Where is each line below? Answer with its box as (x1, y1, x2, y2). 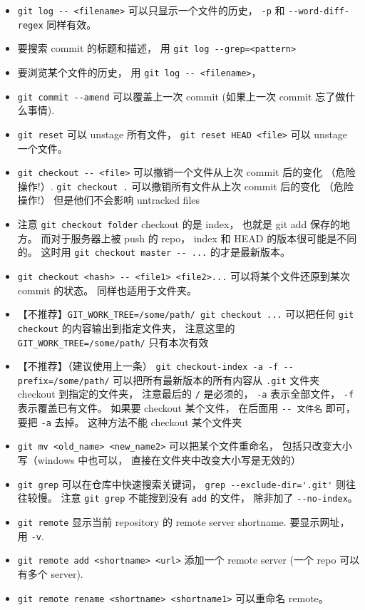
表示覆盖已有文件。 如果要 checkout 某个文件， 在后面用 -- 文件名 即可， (17, 400, 356, 415)
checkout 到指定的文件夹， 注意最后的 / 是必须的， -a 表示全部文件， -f (17, 386, 354, 401)
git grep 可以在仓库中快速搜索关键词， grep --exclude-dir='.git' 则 (17, 476, 346, 491)
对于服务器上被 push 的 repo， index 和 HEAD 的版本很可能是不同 (51, 230, 357, 245)
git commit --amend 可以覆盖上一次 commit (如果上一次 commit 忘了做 (17, 88, 346, 103)
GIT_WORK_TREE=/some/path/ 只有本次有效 (17, 334, 209, 349)
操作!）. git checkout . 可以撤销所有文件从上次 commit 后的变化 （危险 (17, 178, 354, 193)
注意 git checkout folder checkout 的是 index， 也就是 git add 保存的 (17, 217, 340, 232)
